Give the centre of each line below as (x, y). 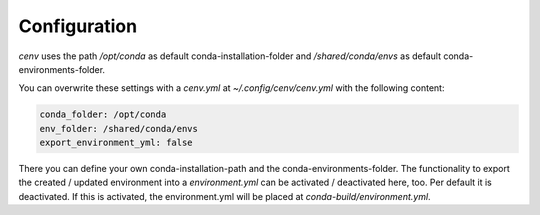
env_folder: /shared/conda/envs (119, 128)
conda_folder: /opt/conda (103, 114)
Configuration (78, 26)
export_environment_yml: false (116, 143)
